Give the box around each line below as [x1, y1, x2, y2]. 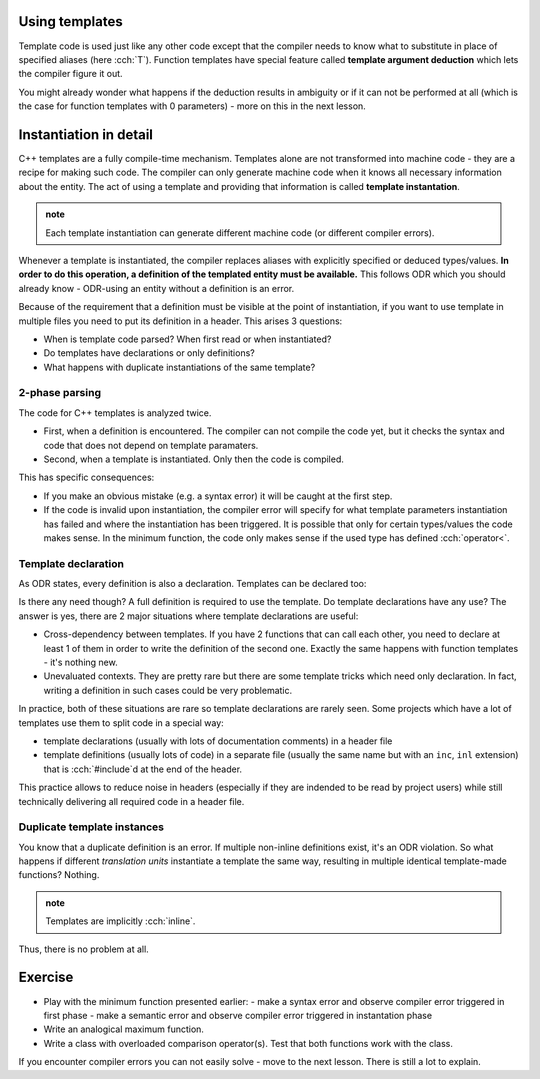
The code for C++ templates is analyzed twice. [18, 406, 212, 419]
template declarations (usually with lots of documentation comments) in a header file [43, 735, 393, 747]
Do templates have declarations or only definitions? [43, 347, 255, 359]
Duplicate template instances [18, 820, 165, 834]
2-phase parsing [18, 386, 102, 400]
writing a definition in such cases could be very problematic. [43, 684, 293, 696]
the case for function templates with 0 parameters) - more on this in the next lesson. [18, 100, 367, 112]
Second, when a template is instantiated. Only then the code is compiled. [43, 453, 345, 465]
